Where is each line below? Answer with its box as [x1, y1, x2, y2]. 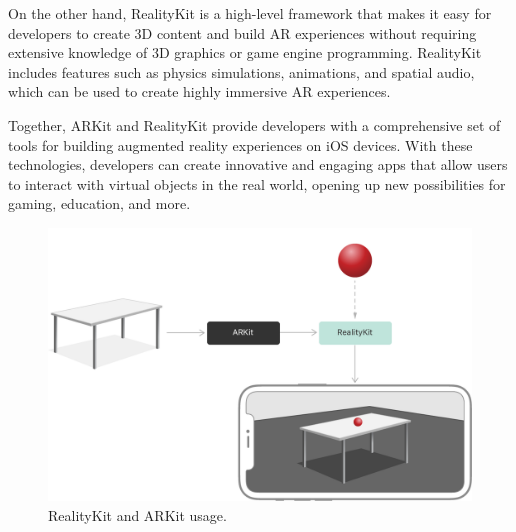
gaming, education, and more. [8, 193, 191, 214]
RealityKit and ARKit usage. [48, 504, 227, 525]
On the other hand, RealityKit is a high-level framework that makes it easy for [8, 3, 492, 23]
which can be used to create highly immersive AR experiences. [8, 81, 391, 102]
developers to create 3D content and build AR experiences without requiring [8, 22, 477, 43]
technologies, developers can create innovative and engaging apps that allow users [8, 154, 508, 175]
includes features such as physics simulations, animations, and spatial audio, [8, 61, 475, 82]
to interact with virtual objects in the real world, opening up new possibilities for [8, 173, 506, 194]
